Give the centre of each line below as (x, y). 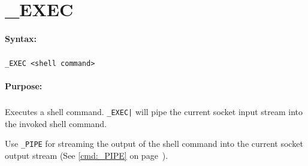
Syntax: (21, 38)
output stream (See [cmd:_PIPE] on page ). (87, 156)
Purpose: (24, 86)
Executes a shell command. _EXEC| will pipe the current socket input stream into (154, 112)
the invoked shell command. (56, 123)
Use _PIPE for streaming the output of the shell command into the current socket (154, 144)
